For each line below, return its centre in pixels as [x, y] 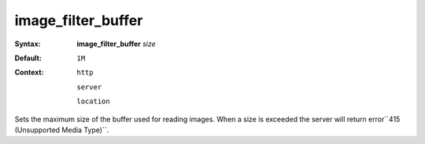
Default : [28, 58]
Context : [29, 72]
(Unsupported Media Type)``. [62, 130]
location [93, 101]
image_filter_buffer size [116, 44]
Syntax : [28, 44]
